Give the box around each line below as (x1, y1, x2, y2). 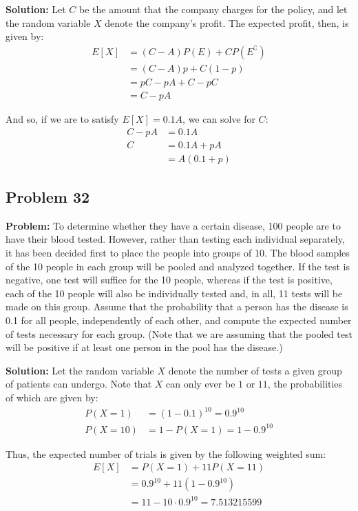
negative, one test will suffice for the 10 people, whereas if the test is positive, (6, 272, 333, 287)
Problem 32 (6, 186, 90, 207)
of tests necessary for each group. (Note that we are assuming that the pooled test (6, 326, 352, 341)
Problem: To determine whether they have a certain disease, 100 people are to (6, 218, 341, 232)
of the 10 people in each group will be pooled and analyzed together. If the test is (6, 259, 350, 273)
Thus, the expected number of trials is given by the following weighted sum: (6, 446, 326, 461)
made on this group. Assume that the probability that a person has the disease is (6, 299, 348, 314)
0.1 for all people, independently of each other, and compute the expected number (6, 312, 352, 327)
